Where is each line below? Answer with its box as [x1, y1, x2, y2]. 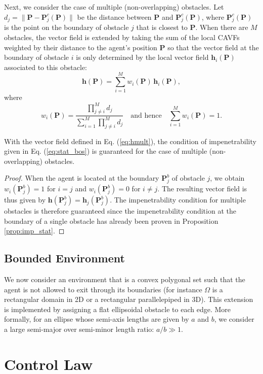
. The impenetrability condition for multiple [110, 194, 246, 205]
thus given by [4, 194, 46, 205]
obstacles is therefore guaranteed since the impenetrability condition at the [4, 206, 236, 216]
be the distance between [77, 11, 152, 22]
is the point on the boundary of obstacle [4, 22, 129, 32]
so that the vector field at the [167, 42, 259, 52]
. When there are [195, 22, 248, 32]
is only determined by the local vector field [76, 52, 209, 62]
